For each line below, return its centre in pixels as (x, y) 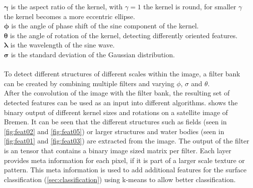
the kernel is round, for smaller (190, 6)
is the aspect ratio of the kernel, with (67, 6)
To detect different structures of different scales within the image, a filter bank (122, 74)
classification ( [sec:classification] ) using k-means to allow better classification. (120, 179)
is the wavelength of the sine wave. (63, 45)
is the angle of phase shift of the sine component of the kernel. (105, 26)
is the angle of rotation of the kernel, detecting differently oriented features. (124, 35)
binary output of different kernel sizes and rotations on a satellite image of (116, 112)
